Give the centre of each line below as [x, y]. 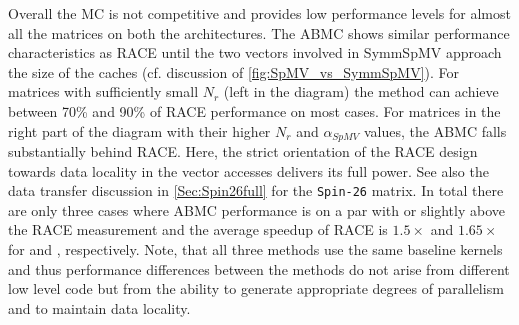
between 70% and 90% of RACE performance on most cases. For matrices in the [254, 110]
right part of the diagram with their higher [139, 130]
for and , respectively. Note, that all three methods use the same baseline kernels [255, 249]
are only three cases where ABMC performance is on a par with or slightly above [256, 209]
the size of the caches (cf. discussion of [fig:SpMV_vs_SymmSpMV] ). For [234, 71]
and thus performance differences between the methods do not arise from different [259, 268]
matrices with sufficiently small [103, 91]
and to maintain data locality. [99, 307]
